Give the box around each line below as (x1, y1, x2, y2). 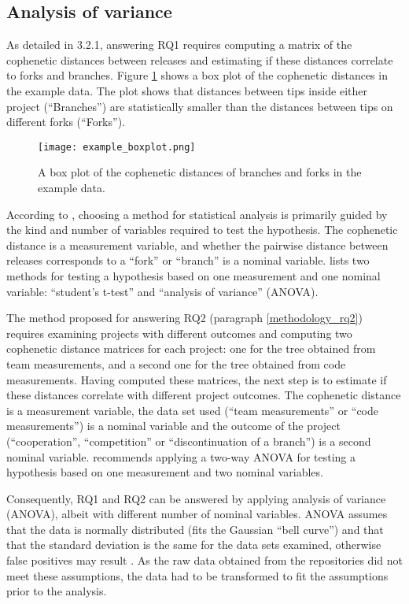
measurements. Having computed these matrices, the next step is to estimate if (6, 371, 387, 387)
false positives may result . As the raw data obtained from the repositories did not (6, 552, 403, 569)
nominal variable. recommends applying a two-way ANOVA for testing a (6, 448, 356, 465)
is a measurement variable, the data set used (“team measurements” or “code (6, 402, 379, 418)
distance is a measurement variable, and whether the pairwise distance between (6, 236, 389, 253)
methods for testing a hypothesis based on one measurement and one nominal (6, 267, 381, 283)
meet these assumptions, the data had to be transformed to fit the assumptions (6, 567, 389, 584)
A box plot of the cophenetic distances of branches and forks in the (38, 164, 362, 180)
